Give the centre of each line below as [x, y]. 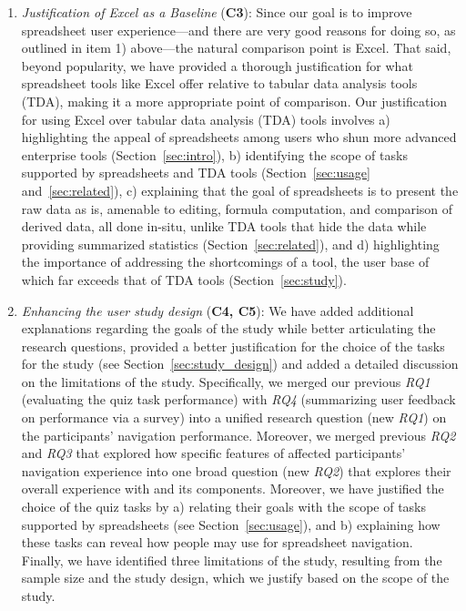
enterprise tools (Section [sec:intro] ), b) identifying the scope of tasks [214, 154]
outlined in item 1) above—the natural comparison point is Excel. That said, [236, 48]
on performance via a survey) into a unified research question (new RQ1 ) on [234, 418]
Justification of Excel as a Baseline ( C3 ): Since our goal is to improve [217, 12]
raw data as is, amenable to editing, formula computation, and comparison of [237, 208]
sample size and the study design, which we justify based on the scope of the [235, 578]
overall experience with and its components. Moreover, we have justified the [233, 489]
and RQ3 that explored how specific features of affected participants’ [213, 453]
